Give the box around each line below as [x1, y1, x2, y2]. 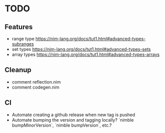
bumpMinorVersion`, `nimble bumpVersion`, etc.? [11, 122, 112, 128]
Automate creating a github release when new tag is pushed [11, 112, 135, 118]
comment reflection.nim [11, 79, 61, 85]
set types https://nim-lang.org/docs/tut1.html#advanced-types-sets [11, 46, 151, 52]
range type [11, 36, 35, 42]
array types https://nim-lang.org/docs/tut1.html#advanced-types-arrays [11, 51, 160, 57]
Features [4, 23, 33, 31]
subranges [11, 41, 34, 47]
